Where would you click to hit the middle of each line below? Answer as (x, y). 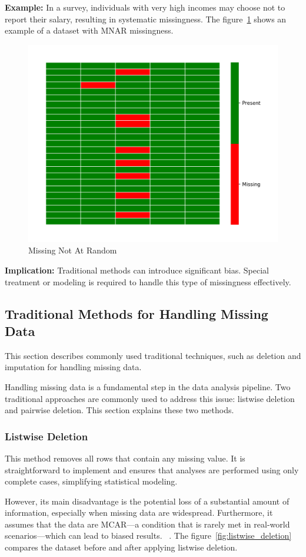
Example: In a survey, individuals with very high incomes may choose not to (145, 7)
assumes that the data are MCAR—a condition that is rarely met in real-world (147, 524)
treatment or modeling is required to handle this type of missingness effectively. (148, 281)
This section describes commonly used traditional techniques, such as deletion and (153, 355)
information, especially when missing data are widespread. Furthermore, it (139, 512)
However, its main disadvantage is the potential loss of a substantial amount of (147, 501)
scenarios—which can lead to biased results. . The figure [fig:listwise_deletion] (148, 535)
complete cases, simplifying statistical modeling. (91, 481)
